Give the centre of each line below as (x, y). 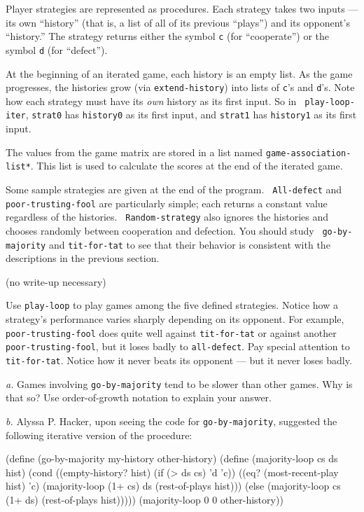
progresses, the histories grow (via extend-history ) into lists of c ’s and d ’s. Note (180, 87)
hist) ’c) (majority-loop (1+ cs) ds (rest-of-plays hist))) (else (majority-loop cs (173, 486)
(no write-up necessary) (56, 281)
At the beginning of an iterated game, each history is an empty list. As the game (179, 73)
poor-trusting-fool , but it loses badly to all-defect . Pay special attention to (178, 346)
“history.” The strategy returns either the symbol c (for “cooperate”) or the (168, 36)
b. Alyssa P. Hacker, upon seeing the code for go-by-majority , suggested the (171, 421)
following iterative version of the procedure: (99, 435)
